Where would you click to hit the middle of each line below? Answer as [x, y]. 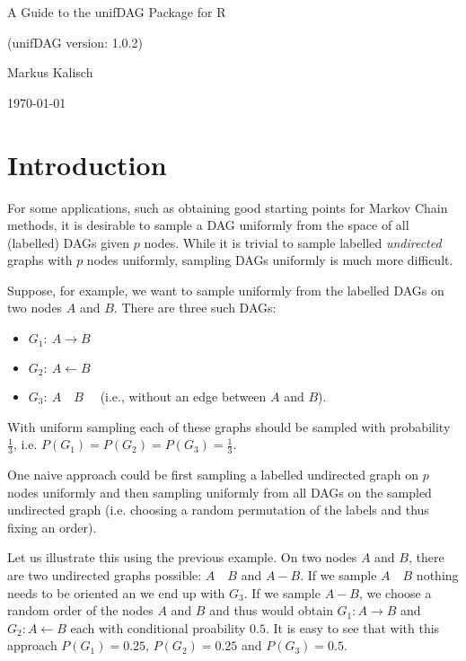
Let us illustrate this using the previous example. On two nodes [182, 557]
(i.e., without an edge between [183, 396]
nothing [437, 574]
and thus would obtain [271, 610]
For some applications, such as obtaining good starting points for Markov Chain [228, 207]
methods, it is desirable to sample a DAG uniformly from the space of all [208, 225]
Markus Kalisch [50, 72]
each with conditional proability [158, 627]
